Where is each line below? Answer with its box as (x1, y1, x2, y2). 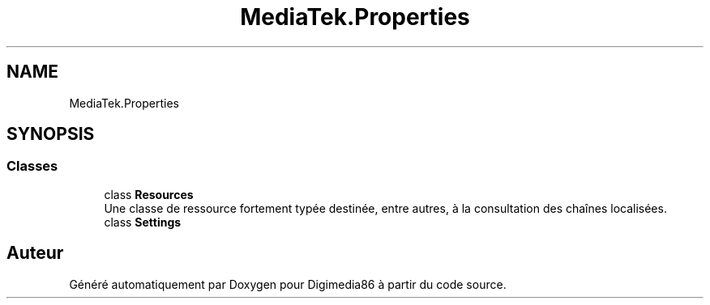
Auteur (6, 243, 64, 264)
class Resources (104, 187, 194, 201)
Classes (6, 158, 58, 175)
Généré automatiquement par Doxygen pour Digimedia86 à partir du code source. (69, 277, 507, 291)
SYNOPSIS (6, 124, 95, 145)
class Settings (104, 214, 182, 229)
